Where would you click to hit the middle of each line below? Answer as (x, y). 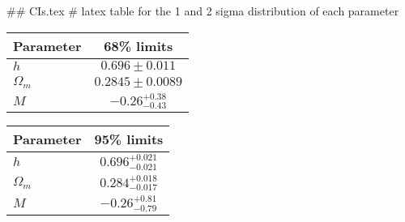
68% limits (139, 45)
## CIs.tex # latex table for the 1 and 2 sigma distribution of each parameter (203, 11)
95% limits (129, 139)
